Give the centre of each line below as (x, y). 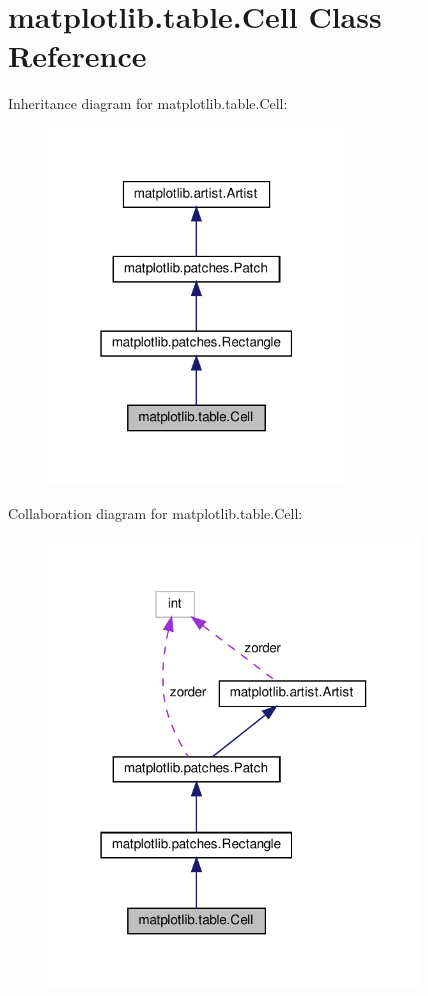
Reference (77, 55)
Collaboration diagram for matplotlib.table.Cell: (155, 512)
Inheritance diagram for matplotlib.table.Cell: (148, 103)
